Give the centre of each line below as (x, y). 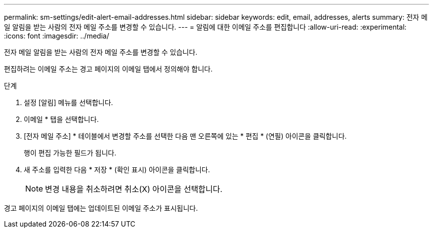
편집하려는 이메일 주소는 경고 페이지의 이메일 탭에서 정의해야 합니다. (108, 69)
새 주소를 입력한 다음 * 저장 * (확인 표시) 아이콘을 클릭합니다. (117, 170)
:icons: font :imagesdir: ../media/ (57, 36)
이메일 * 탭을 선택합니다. (61, 119)
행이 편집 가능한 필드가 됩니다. (70, 153)
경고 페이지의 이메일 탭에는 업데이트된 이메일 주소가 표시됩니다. (101, 208)
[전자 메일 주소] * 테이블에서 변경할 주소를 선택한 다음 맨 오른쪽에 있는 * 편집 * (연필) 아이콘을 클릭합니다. (185, 136)
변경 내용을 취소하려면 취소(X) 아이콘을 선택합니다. (134, 189)
